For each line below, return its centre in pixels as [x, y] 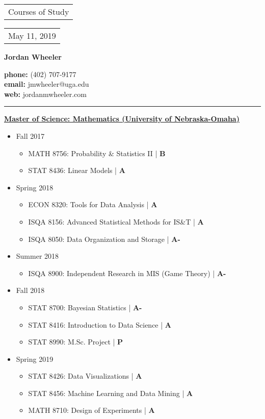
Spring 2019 [35, 359]
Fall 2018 [30, 290]
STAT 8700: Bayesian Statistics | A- [85, 307]
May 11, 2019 [32, 35]
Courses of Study [39, 11]
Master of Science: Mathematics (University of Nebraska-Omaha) [122, 119]
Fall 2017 [30, 135]
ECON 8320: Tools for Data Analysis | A [93, 204]
